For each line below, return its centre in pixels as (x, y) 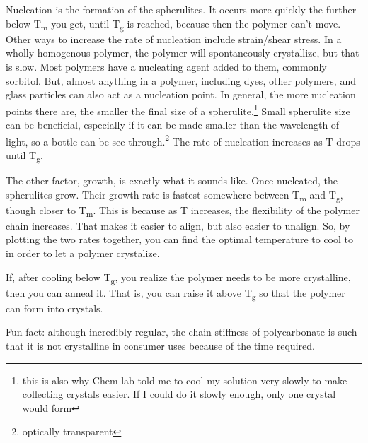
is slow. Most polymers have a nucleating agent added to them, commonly (166, 66)
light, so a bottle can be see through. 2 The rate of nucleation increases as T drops (183, 140)
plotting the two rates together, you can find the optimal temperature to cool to (180, 239)
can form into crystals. (54, 308)
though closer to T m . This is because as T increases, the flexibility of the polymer (183, 211)
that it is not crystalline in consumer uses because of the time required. (160, 345)
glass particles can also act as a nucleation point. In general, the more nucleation (181, 94)
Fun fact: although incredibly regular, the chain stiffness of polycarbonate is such (182, 332)
